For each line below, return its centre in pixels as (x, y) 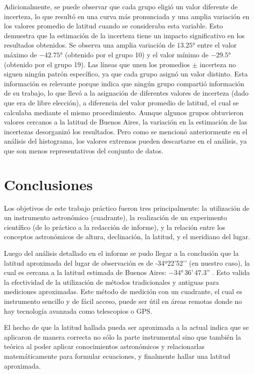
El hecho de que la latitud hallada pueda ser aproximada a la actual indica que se (127, 327)
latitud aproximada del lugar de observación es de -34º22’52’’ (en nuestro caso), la (127, 262)
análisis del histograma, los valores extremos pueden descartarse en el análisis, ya (126, 141)
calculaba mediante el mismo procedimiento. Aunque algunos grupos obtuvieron (124, 112)
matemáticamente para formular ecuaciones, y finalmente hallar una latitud (117, 356)
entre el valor (217, 45)
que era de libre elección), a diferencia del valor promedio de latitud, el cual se (121, 102)
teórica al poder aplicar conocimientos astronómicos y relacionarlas (104, 346)
